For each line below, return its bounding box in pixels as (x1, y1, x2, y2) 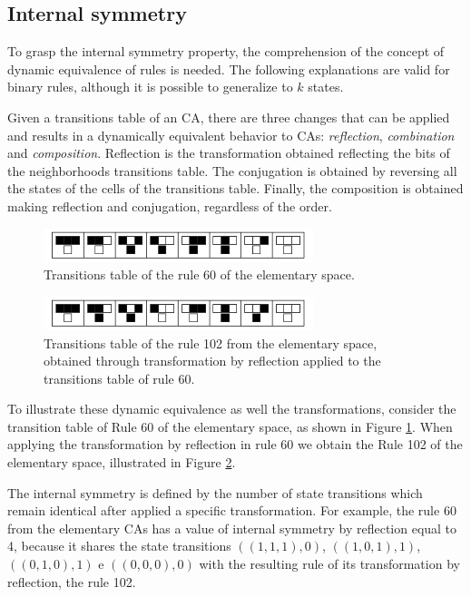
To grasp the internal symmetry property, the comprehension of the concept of (7, 42, 445, 61)
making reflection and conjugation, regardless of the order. (7, 196, 332, 215)
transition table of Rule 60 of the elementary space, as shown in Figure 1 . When (7, 416, 453, 436)
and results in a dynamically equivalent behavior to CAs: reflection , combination (7, 125, 455, 144)
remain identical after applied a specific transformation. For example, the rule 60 (7, 501, 456, 520)
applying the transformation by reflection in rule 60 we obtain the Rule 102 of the (7, 435, 463, 454)
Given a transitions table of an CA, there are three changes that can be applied (7, 107, 450, 126)
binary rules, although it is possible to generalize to (7, 77, 293, 96)
